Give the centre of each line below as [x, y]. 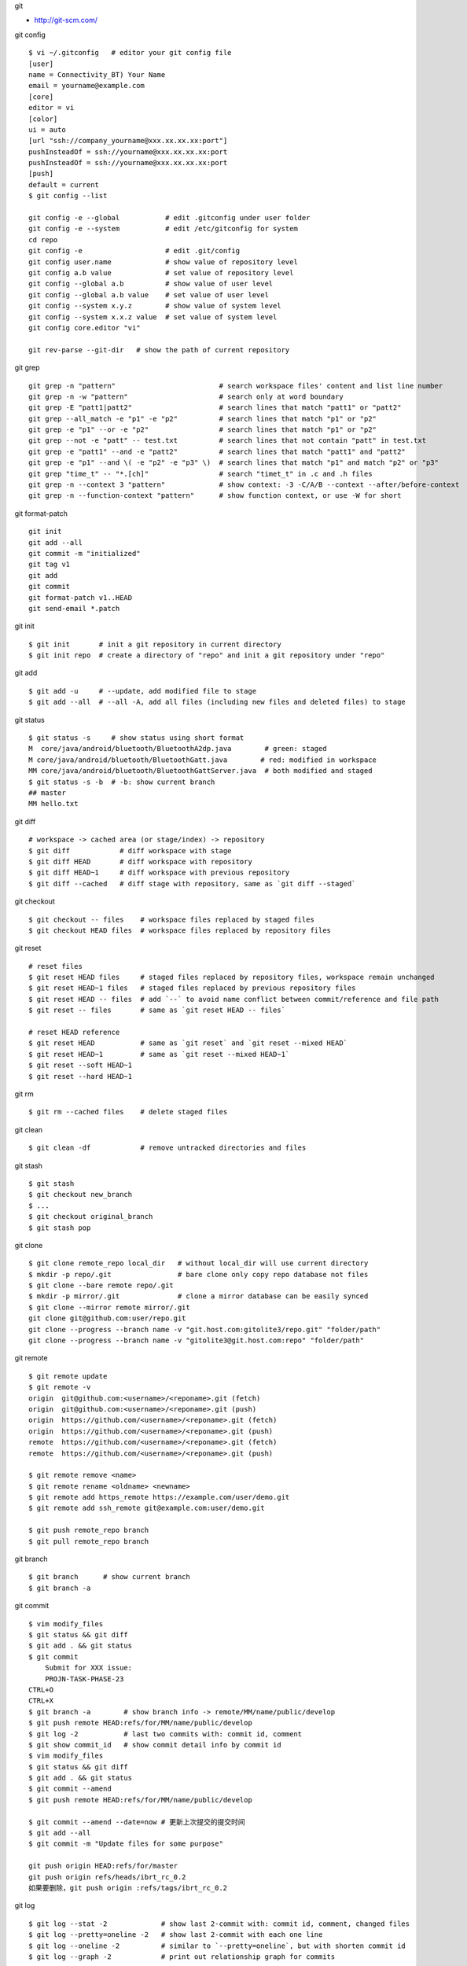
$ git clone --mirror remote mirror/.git [109, 1307]
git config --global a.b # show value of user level [151, 284]
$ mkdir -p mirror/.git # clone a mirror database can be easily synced [199, 1296]
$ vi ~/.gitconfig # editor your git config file [130, 53]
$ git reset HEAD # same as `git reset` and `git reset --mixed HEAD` [188, 1043]
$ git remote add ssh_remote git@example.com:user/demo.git [147, 1508]
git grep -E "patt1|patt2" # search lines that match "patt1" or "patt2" [215, 408]
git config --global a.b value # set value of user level [149, 295]
